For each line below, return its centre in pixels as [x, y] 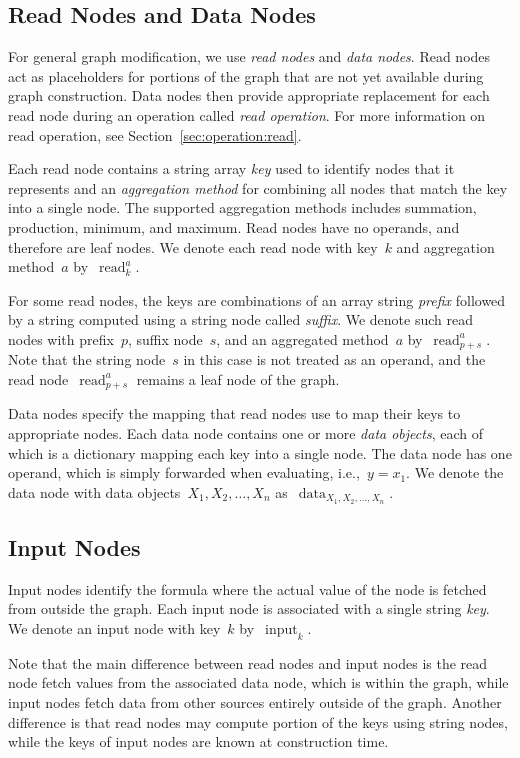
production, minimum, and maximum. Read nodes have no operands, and [234, 226]
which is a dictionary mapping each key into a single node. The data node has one [260, 452]
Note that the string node [87, 359]
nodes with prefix [61, 338]
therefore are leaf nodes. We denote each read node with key [193, 246]
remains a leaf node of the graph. [238, 378]
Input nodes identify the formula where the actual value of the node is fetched [247, 588]
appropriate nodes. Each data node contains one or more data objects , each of [245, 433]
